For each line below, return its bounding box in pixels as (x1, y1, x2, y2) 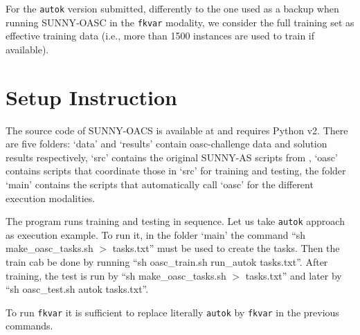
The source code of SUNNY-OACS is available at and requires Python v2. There (6, 123, 348, 137)
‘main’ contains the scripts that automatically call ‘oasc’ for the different (6, 177, 314, 191)
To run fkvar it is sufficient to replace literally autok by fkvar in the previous (6, 305, 339, 319)
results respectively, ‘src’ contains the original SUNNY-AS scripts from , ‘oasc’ (6, 150, 338, 164)
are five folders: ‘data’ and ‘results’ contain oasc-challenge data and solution (6, 136, 327, 151)
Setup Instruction (6, 82, 177, 111)
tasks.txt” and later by (245, 268, 342, 282)
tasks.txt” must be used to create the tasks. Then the (112, 241, 340, 255)
